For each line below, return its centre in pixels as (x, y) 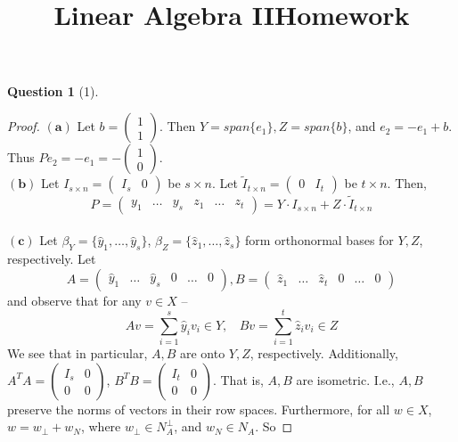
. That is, (238, 379)
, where (101, 426)
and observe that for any (74, 300)
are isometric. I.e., (345, 379)
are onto (202, 353)
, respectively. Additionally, (324, 353)
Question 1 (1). (53, 90)
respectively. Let (52, 258)
